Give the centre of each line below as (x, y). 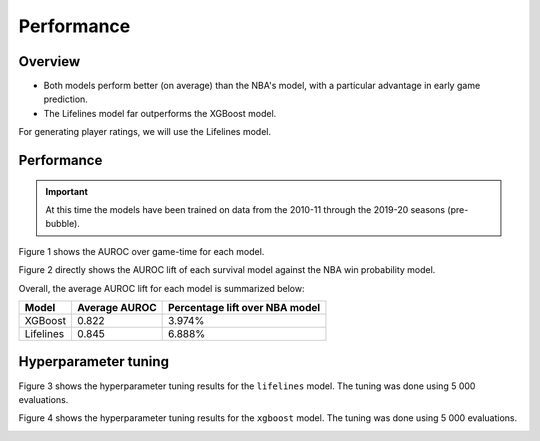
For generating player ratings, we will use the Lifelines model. (145, 132)
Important (67, 191)
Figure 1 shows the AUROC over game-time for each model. (141, 251)
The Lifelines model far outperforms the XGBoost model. (160, 113)
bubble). (62, 224)
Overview (49, 61)
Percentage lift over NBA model (244, 307)
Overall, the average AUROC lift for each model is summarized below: (161, 288)
